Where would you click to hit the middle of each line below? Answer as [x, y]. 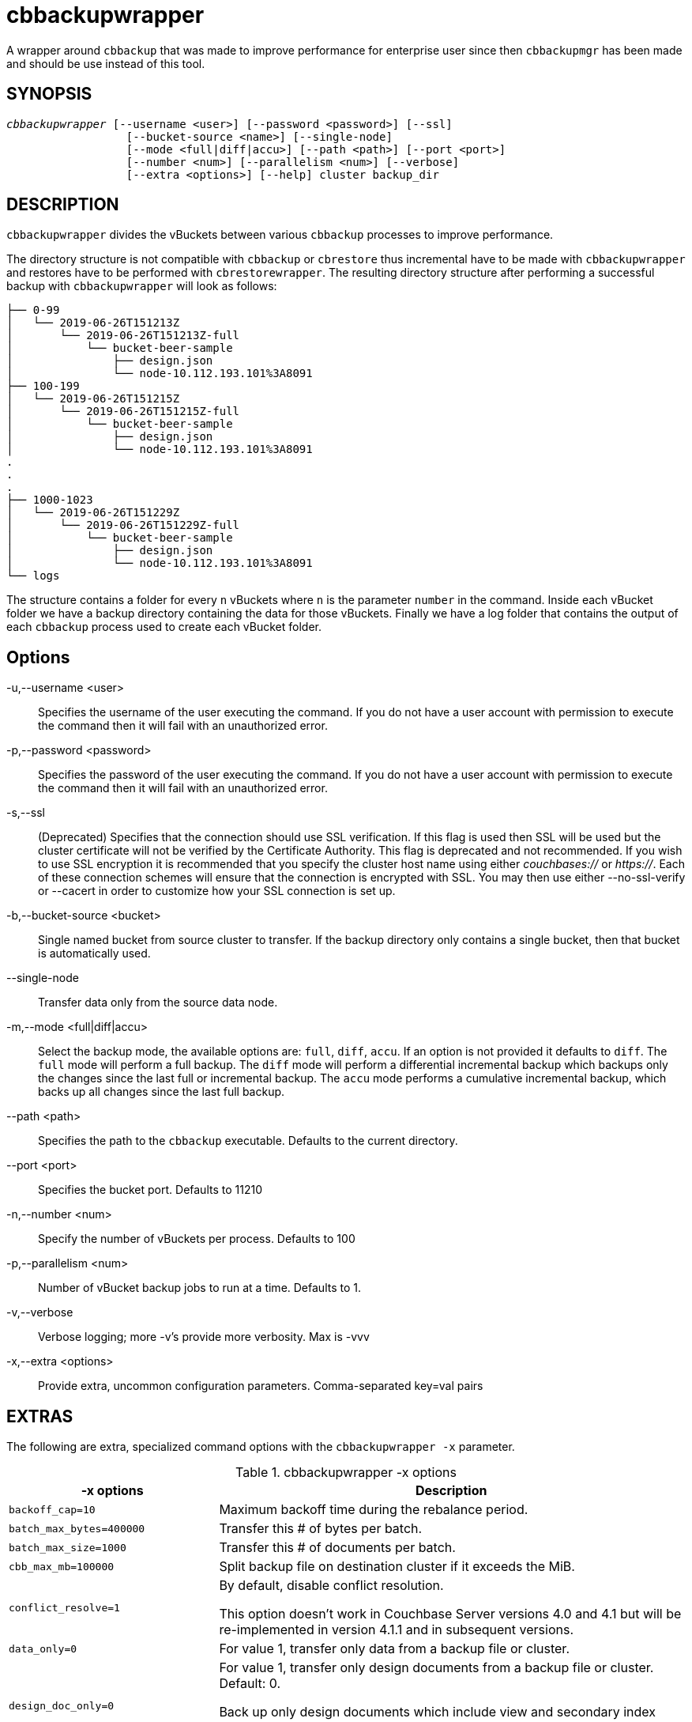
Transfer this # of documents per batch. [337, 1548]
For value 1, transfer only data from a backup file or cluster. [394, 1649]
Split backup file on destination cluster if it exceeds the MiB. [397, 1567]
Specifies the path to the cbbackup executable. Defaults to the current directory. [248, 1141]
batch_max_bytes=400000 [77, 1528]
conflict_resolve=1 [64, 1607]
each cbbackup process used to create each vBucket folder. [164, 627]
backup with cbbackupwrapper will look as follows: [142, 286]
